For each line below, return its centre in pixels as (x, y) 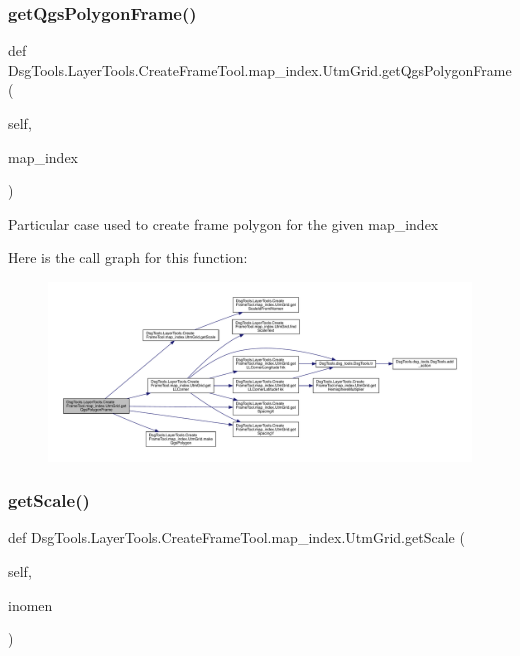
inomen (30, 604)
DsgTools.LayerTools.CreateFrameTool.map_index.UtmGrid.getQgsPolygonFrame (260, 69)
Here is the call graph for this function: (128, 257)
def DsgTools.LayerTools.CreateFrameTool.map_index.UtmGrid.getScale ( (236, 537)
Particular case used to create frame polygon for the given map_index (223, 223)
